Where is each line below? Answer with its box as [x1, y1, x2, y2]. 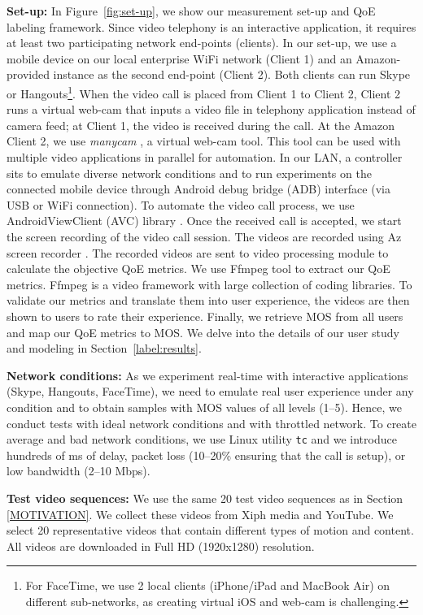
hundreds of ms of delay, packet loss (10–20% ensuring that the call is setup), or [7, 446, 406, 463]
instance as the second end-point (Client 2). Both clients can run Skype [53, 66, 411, 83]
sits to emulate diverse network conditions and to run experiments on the [7, 164, 372, 181]
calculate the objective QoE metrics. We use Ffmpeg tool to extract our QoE [7, 260, 390, 277]
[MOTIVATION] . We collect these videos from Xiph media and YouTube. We [7, 505, 394, 522]
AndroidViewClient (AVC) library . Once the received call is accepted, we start [7, 212, 402, 229]
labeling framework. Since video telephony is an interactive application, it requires [7, 18, 416, 35]
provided [7, 66, 50, 83]
